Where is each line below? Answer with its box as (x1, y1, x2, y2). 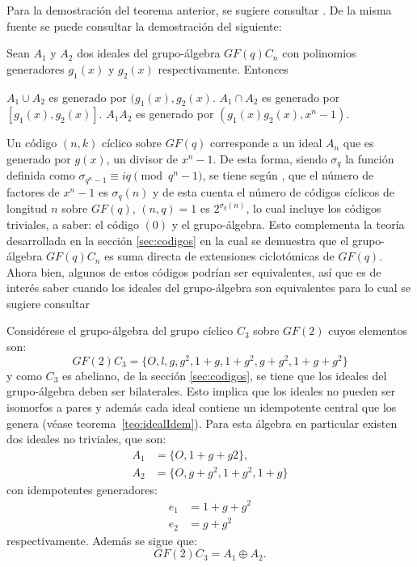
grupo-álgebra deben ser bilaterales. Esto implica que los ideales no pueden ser (6, 383, 396, 400)
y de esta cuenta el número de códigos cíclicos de (153, 183, 394, 200)
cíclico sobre (101, 134, 162, 151)
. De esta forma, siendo (213, 150, 327, 167)
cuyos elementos (328, 322, 407, 339)
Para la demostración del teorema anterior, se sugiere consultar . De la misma (6, 2, 392, 18)
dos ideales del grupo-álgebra (77, 44, 221, 61)
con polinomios (282, 44, 356, 61)
